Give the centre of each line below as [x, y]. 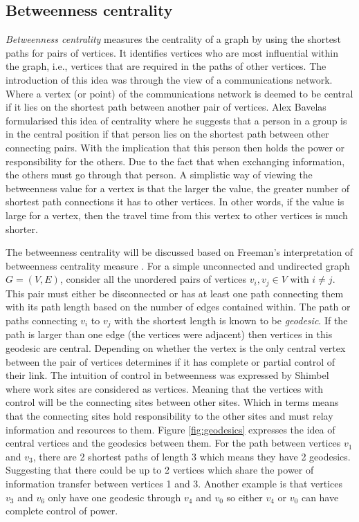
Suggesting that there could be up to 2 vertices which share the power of [160, 470]
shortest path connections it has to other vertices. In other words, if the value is [175, 202]
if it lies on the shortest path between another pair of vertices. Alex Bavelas [166, 107]
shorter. [22, 229]
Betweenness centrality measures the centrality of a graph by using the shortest [173, 39]
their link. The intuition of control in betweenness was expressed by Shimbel [167, 375]
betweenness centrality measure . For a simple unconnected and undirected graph [178, 265]
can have [320, 497]
